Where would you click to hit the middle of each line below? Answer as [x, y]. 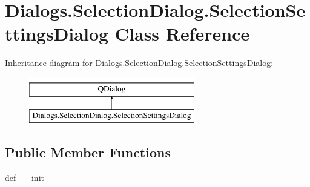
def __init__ [31, 178]
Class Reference [182, 34]
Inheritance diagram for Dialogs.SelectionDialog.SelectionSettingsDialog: [139, 63]
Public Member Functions [88, 152]
